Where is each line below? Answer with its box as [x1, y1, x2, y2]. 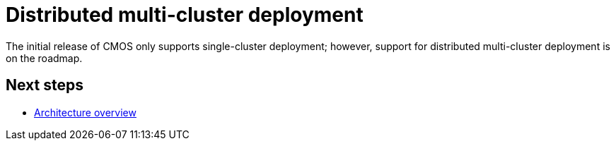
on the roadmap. [6, 51, 83, 64]
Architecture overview [34, 106, 136, 118]
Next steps [6, 76, 83, 95]
